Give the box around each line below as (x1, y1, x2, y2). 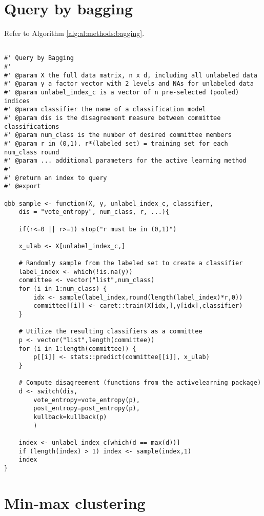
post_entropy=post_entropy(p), (33, 405, 140, 412)
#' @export (4, 183, 41, 190)
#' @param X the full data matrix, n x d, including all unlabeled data (4, 71, 257, 79)
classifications (4, 123, 59, 130)
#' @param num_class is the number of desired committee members (4, 131, 232, 139)
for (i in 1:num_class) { (18, 285, 107, 293)
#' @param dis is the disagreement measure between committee (4, 114, 221, 122)
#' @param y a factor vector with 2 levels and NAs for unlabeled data (4, 80, 254, 88)
